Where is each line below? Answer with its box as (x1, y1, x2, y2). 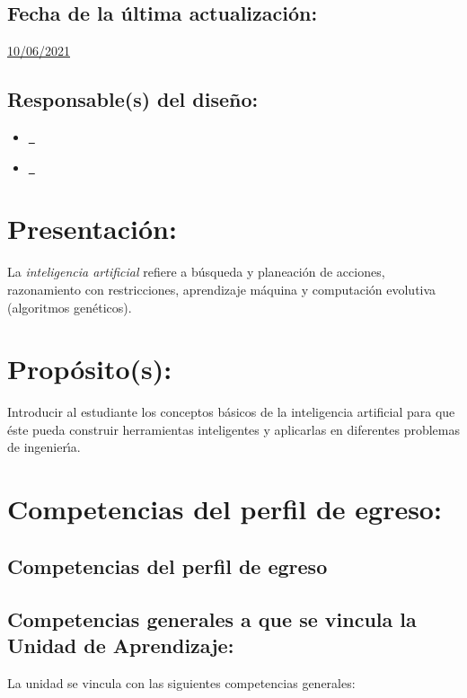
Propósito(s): (7, 350, 172, 387)
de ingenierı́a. (7, 437, 81, 456)
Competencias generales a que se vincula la (7, 605, 417, 632)
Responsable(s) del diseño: (7, 85, 259, 113)
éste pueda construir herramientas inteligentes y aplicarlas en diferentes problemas (7, 420, 461, 438)
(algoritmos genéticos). (7, 297, 132, 316)
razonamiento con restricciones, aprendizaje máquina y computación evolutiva (7, 279, 436, 298)
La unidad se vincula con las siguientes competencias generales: (7, 673, 356, 692)
